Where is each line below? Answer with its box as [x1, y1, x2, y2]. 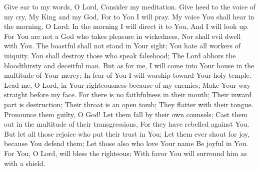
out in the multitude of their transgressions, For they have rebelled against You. [4, 119, 249, 129]
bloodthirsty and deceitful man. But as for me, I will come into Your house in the [4, 60, 254, 70]
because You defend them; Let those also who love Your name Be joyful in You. [4, 138, 248, 149]
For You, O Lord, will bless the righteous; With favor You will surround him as [4, 148, 247, 158]
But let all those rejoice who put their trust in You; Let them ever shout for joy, [4, 128, 250, 139]
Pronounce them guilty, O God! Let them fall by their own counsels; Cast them [4, 109, 247, 119]
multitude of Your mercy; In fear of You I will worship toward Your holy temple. [4, 70, 251, 80]
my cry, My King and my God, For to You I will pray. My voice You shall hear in [4, 11, 254, 21]
